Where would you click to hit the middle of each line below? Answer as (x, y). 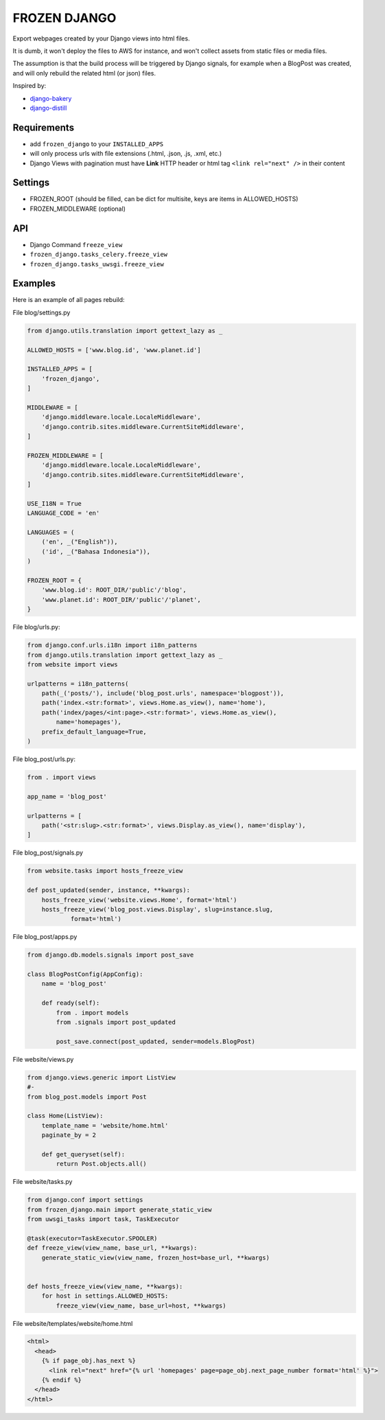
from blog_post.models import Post (87, 1097)
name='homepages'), (89, 722)
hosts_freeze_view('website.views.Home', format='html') (139, 900)
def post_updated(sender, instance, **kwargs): (108, 890)
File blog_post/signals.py (48, 853)
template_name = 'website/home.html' (105, 1125)
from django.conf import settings (85, 1200)
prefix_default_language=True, (94, 732)
